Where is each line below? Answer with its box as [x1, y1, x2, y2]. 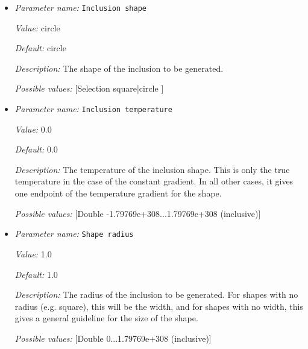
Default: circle [14, 42, 66, 54]
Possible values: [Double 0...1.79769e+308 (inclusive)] [14, 332, 212, 344]
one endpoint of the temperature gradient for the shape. [14, 187, 222, 200]
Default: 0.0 [14, 143, 58, 156]
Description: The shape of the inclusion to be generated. [14, 61, 224, 74]
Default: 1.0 [14, 268, 58, 280]
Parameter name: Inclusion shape [14, 1, 146, 13]
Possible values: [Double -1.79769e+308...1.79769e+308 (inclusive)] [14, 207, 261, 219]
